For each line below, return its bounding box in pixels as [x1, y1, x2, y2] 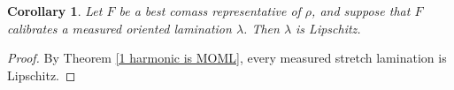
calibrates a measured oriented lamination [7, 19, 232, 37]
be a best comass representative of [119, 2, 301, 19]
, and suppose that [312, 2, 411, 19]
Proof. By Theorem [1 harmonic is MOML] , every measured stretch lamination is [7, 49, 447, 67]
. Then [243, 19, 280, 37]
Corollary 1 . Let [7, 2, 103, 19]
